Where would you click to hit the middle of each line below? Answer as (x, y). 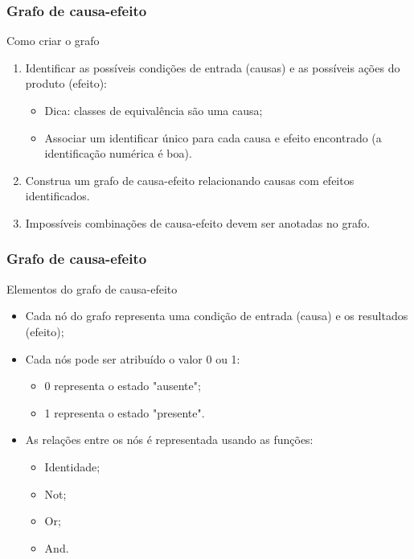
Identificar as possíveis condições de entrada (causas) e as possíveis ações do (213, 67)
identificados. (57, 196)
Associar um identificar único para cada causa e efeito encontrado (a (213, 137)
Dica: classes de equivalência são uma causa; (154, 110)
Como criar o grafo (53, 41)
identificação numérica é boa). (118, 153)
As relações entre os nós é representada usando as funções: (169, 440)
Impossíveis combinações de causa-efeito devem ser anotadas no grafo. (198, 222)
